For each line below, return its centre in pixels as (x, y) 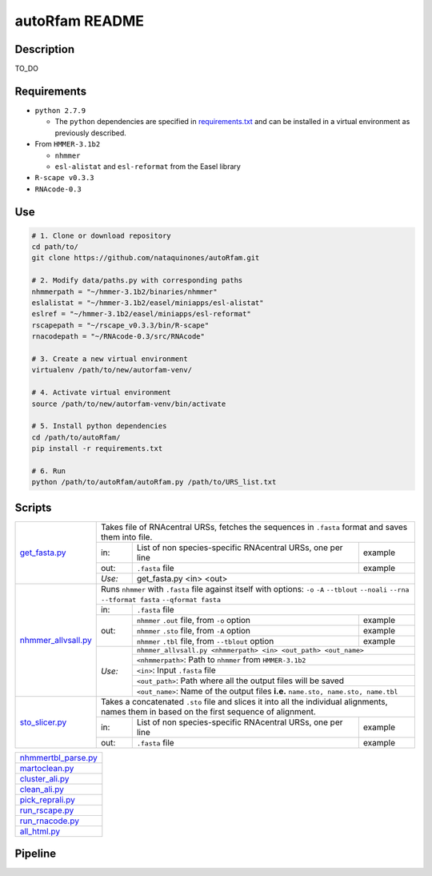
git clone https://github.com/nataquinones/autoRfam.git (146, 258)
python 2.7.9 (60, 111)
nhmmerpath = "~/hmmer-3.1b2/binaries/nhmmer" (124, 291)
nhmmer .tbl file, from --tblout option (205, 641)
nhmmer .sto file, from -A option (194, 630)
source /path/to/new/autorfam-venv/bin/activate (129, 404)
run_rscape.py (47, 810)
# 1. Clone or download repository (101, 235)
